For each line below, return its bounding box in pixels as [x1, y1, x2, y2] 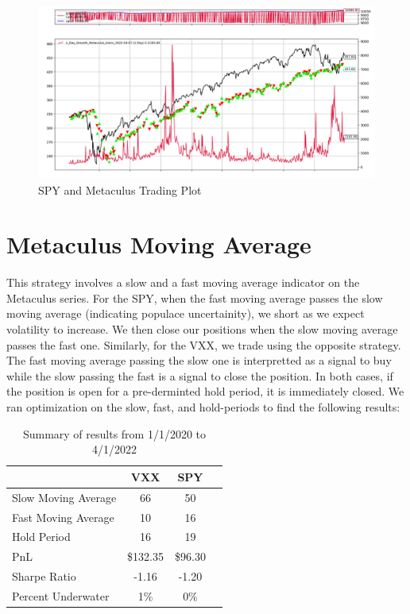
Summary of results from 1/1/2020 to [22, 425, 207, 442]
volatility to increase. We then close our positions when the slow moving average [6, 321, 398, 338]
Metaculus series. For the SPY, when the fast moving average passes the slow [6, 289, 383, 306]
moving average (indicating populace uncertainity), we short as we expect [6, 305, 365, 322]
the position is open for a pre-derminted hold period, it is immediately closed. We [6, 383, 404, 400]
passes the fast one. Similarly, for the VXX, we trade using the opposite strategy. [6, 336, 401, 353]
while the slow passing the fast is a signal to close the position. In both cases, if [6, 367, 393, 384]
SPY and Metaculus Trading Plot [38, 181, 202, 198]
